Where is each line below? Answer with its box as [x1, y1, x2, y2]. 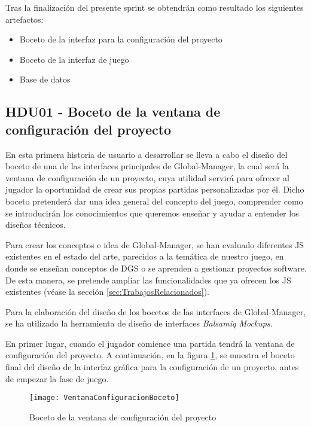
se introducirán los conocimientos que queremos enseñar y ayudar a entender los [5, 206, 299, 219]
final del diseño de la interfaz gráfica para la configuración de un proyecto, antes [5, 361, 299, 373]
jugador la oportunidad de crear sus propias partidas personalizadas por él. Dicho [5, 183, 304, 196]
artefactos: [5, 13, 44, 25]
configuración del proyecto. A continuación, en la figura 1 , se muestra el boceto [5, 349, 295, 361]
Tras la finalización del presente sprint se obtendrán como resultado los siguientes [5, 1, 304, 13]
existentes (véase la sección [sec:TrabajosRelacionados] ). [5, 285, 210, 298]
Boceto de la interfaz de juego [19, 53, 129, 65]
